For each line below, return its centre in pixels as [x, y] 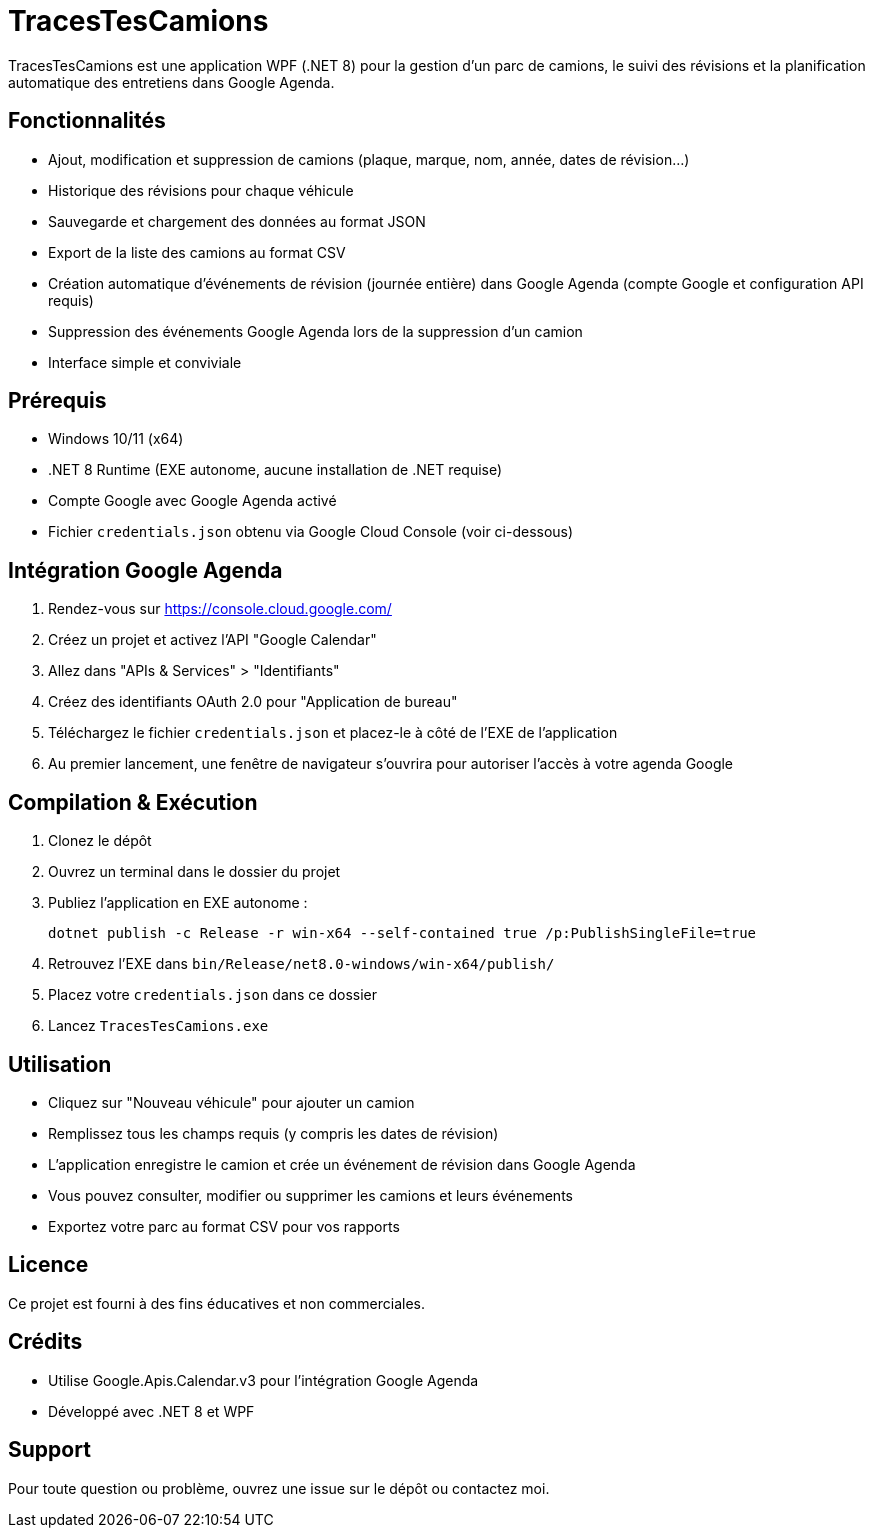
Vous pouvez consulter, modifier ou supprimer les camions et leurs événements [310, 1195]
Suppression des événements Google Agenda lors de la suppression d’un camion [315, 331]
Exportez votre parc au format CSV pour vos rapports [224, 1226]
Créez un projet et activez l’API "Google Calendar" [212, 640]
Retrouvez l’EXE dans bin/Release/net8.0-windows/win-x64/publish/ [301, 964]
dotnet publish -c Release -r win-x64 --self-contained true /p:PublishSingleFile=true [402, 933]
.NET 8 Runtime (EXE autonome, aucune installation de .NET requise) [275, 470]
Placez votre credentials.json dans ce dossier [213, 995]
